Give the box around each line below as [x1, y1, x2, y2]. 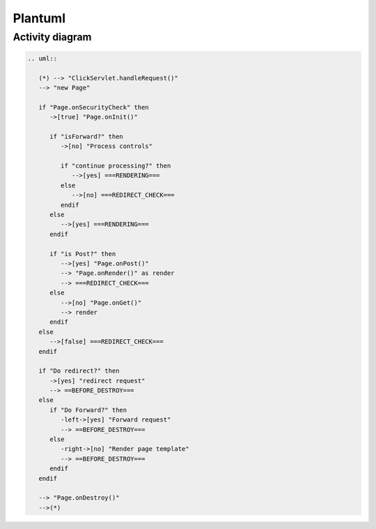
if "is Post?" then [49, 250, 116, 258]
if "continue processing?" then [60, 162, 171, 170]
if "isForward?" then [49, 133, 123, 140]
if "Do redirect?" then [38, 367, 120, 375]
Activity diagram [13, 31, 92, 43]
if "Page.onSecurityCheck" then [38, 103, 149, 111]
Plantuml [13, 10, 66, 26]
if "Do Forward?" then [49, 405, 127, 414]
